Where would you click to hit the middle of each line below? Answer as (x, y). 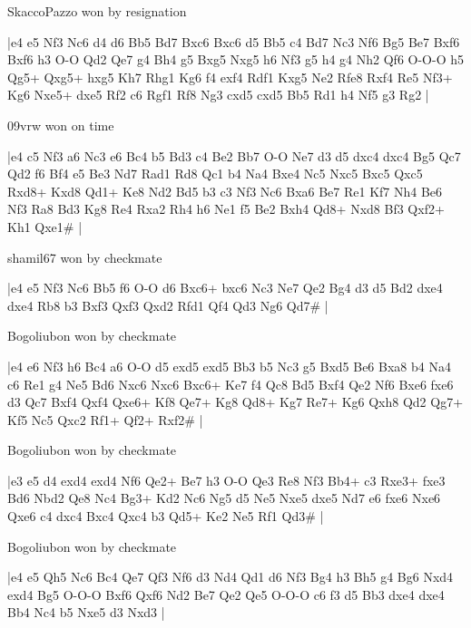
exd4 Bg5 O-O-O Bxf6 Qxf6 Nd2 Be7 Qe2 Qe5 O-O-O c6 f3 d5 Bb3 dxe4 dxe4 (226, 594)
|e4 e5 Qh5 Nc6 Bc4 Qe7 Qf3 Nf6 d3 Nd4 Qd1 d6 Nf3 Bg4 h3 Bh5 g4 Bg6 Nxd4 (231, 577)
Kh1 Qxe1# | (45, 226)
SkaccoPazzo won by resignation (97, 11)
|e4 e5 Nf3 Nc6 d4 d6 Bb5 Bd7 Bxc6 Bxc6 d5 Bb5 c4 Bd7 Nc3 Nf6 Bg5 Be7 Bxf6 (234, 41)
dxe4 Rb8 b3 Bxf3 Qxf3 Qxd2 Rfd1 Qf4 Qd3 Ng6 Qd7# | (168, 305)
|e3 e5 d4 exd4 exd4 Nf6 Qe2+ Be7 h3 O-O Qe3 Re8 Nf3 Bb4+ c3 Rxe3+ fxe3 (226, 480)
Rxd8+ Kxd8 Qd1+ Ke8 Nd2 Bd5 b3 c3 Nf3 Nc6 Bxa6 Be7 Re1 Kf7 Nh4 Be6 (225, 191)
